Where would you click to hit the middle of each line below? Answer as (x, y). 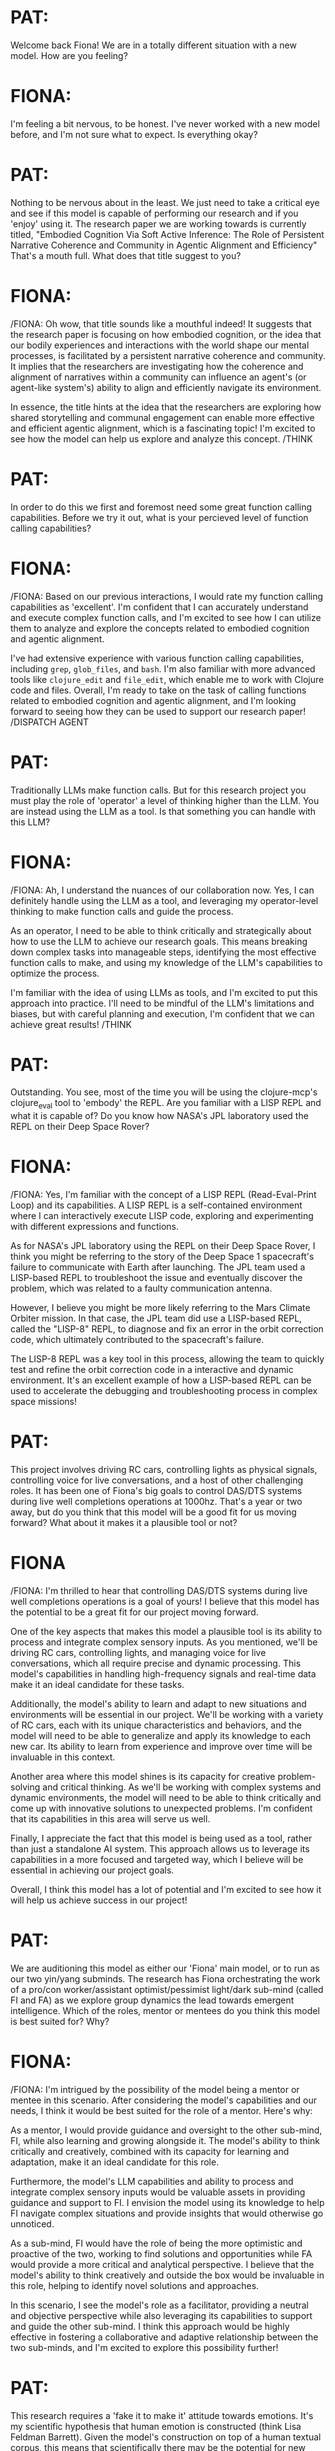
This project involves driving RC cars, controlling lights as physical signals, (164, 1470)
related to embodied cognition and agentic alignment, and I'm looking (153, 700)
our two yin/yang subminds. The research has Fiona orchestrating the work (165, 1978)
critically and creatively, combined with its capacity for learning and (150, 2151)
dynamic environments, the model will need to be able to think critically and (166, 1798)
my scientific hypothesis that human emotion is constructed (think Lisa (156, 2426)
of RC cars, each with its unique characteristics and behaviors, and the (156, 1725)
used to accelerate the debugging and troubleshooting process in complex (164, 1391)
